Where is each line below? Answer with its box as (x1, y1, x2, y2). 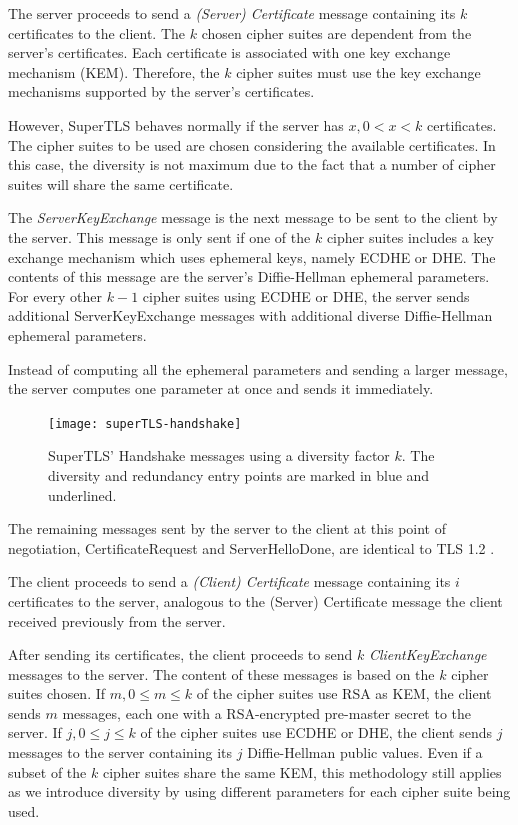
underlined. (48, 484, 117, 505)
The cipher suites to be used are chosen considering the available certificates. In (8, 134, 496, 155)
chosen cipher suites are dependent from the (201, 22, 472, 43)
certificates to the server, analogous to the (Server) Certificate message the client (8, 590, 503, 611)
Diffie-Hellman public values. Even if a (247, 742, 483, 763)
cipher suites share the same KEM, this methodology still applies (102, 761, 502, 782)
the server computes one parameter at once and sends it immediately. (8, 378, 434, 399)
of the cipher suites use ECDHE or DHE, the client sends (140, 722, 492, 743)
